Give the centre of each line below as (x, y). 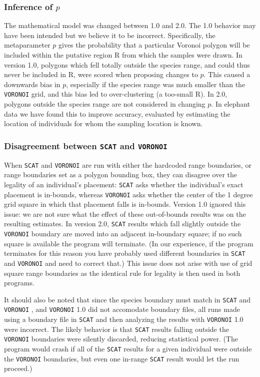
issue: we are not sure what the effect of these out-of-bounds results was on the (125, 214)
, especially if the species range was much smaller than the (156, 84)
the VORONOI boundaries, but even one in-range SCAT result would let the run (122, 358)
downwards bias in (32, 84)
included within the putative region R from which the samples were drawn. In (123, 55)
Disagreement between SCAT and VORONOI (86, 145)
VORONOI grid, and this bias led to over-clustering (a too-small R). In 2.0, (116, 94)
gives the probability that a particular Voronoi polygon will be (154, 45)
